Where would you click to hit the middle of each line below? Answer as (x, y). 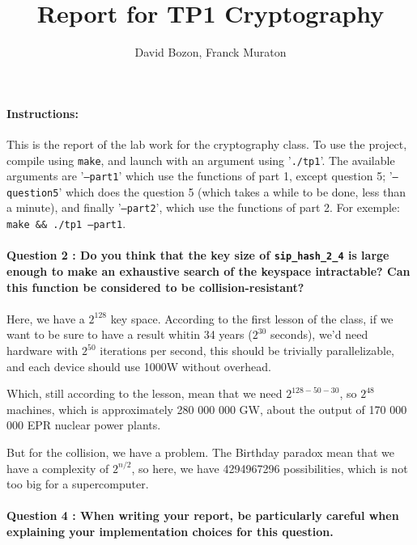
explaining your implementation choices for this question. (170, 531)
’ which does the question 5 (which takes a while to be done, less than (232, 191)
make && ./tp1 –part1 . (66, 224)
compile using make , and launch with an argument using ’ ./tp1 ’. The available (201, 160)
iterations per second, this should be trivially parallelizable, (247, 351)
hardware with (43, 351)
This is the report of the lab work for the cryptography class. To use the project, (207, 144)
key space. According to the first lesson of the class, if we (252, 318)
